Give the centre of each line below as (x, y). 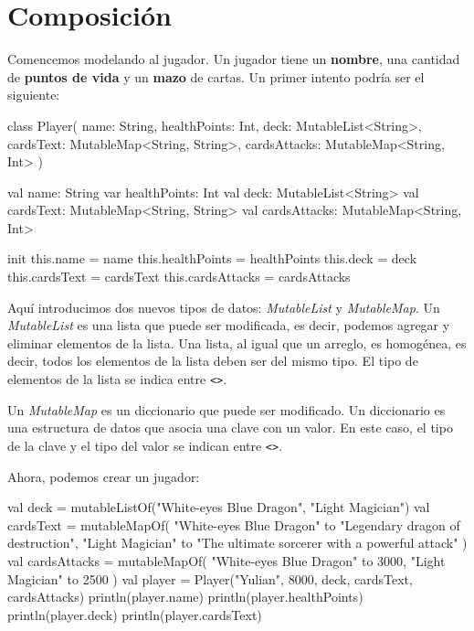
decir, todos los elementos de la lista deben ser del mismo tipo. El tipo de (213, 361)
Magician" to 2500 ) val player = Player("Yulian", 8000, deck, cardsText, (210, 578)
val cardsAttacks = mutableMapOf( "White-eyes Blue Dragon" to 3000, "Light (226, 560)
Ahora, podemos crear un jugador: (104, 476)
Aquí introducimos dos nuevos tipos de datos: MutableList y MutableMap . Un (224, 307)
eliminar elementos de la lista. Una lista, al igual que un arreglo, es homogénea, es (237, 342)
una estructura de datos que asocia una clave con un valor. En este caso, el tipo (230, 428)
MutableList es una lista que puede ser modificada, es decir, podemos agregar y (229, 325)
